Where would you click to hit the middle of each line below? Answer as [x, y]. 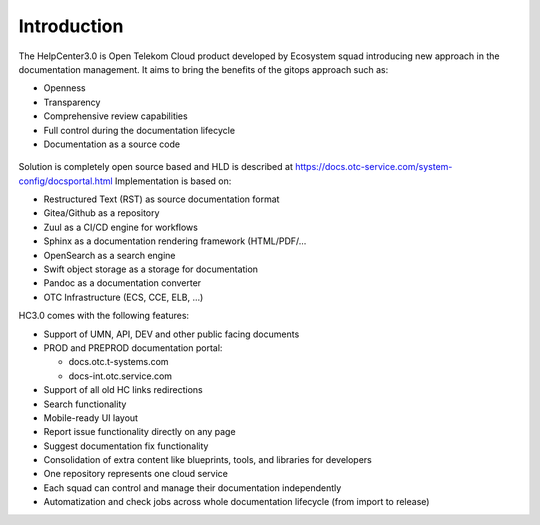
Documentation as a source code [111, 144]
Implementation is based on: [173, 181]
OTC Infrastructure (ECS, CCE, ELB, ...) [123, 297]
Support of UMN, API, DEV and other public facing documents [171, 334]
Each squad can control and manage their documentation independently [192, 487]
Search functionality [85, 404]
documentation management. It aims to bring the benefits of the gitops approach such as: [203, 69]
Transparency [72, 102]
